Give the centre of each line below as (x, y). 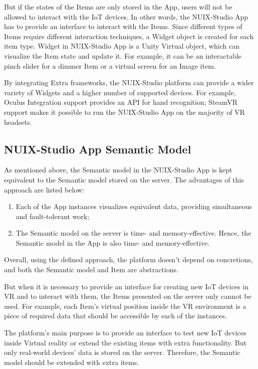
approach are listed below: (44, 189)
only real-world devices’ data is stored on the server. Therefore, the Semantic (122, 352)
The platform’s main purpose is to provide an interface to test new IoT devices (125, 333)
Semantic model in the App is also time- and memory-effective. (113, 242)
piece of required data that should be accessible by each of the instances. (115, 316)
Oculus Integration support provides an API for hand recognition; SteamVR (121, 102)
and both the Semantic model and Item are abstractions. (91, 269)
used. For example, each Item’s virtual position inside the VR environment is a (125, 306)
